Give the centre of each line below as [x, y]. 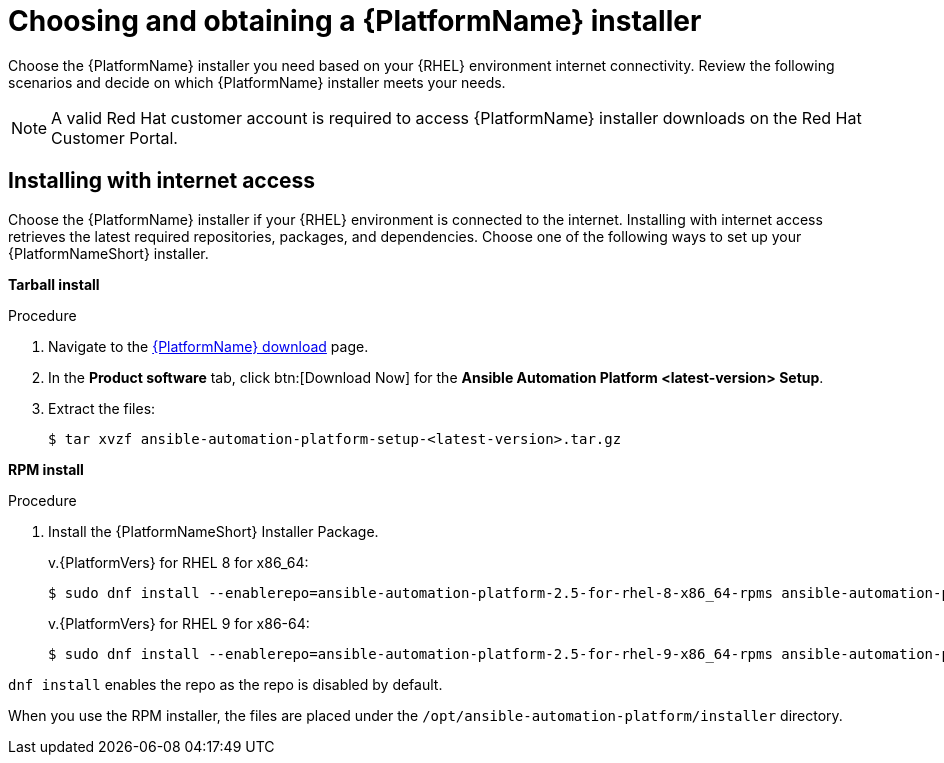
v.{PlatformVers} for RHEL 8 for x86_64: [178, 562]
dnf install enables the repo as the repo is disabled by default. [225, 684]
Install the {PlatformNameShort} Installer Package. [213, 531]
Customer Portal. [114, 137]
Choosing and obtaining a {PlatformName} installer [355, 21]
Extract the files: [102, 408]
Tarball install [54, 284]
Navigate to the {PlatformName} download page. [208, 346]
